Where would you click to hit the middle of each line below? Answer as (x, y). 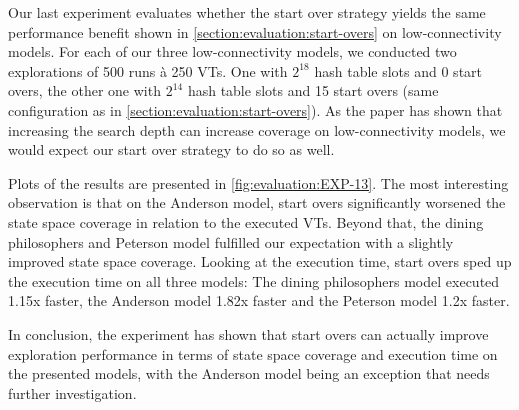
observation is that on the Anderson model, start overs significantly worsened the (257, 202)
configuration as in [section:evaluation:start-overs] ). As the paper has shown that (255, 109)
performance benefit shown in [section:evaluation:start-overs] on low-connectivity (255, 31)
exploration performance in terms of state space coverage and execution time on (253, 353)
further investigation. (72, 392)
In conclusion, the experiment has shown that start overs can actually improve (248, 333)
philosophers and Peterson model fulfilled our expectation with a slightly (231, 241)
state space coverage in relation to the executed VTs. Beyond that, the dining (246, 221)
